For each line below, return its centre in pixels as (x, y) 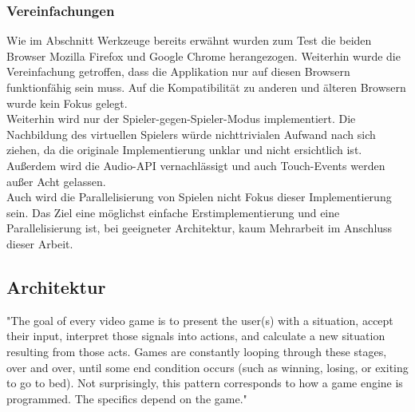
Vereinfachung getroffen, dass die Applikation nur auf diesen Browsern (178, 71)
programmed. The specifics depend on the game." (127, 398)
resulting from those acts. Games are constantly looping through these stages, (197, 351)
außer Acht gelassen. (56, 181)
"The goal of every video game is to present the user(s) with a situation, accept (200, 320)
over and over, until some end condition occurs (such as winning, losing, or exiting (207, 367)
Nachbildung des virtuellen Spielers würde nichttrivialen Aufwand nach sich (191, 134)
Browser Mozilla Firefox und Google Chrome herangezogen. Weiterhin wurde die (204, 55)
